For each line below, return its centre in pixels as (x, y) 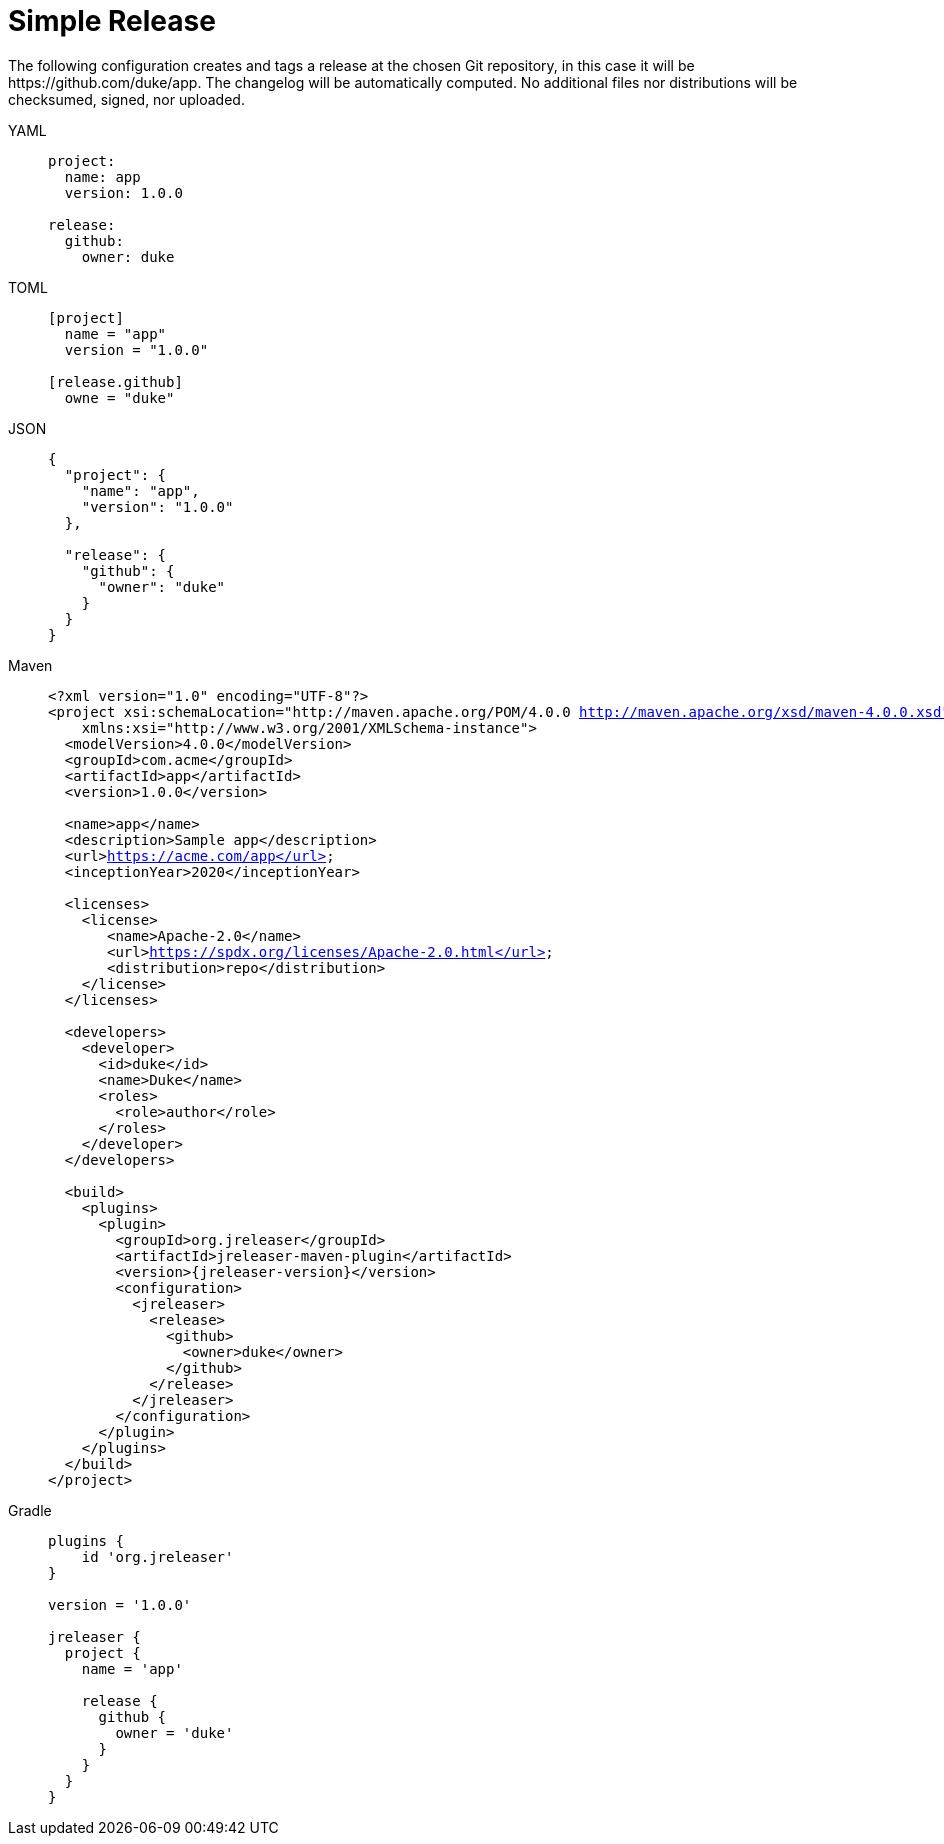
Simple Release (112, 21)
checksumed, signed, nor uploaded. (126, 99)
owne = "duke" (119, 397)
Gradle (30, 1510)
